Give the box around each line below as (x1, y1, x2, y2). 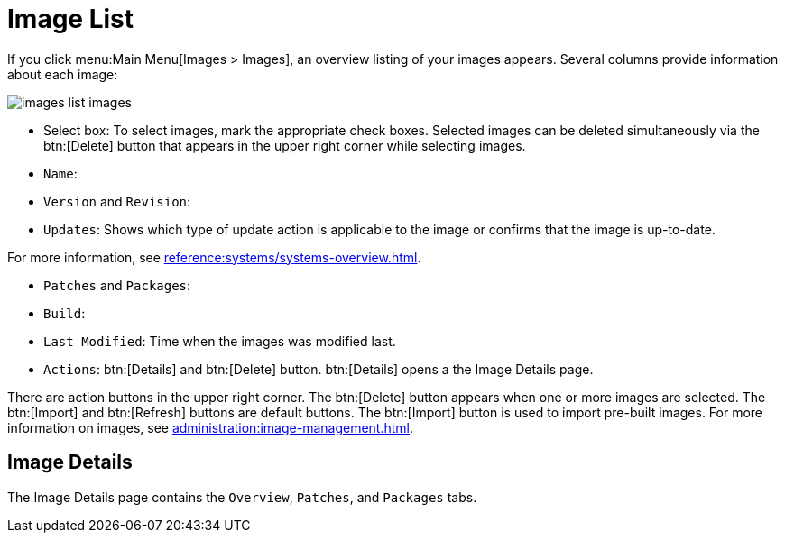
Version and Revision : (43, 193, 191, 209)
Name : (43, 165, 78, 181)
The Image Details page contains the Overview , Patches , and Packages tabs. (7, 489, 477, 505)
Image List (7, 4, 134, 34)
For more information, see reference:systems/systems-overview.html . (7, 249, 421, 265)
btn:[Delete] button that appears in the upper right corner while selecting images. (43, 137, 526, 153)
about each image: (7, 66, 118, 82)
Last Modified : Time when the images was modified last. (43, 333, 396, 349)
